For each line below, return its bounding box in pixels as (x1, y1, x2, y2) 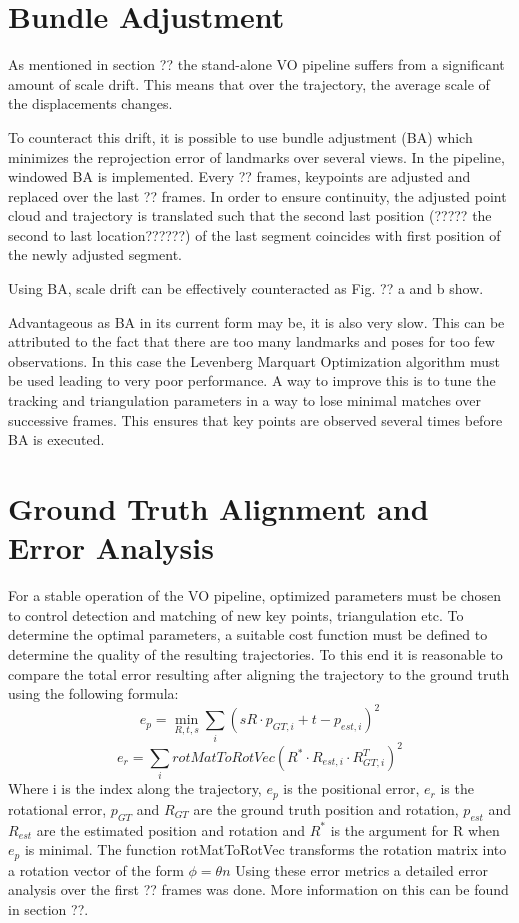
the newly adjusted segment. (8, 244, 182, 265)
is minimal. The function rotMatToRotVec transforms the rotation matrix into (24, 839, 507, 860)
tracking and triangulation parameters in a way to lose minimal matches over (8, 390, 481, 411)
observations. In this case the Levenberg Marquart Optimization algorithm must (8, 350, 500, 371)
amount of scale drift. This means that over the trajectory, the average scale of (8, 73, 490, 94)
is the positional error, (283, 778, 420, 799)
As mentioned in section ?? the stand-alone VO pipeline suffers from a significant (8, 54, 505, 75)
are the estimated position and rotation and (36, 819, 306, 840)
